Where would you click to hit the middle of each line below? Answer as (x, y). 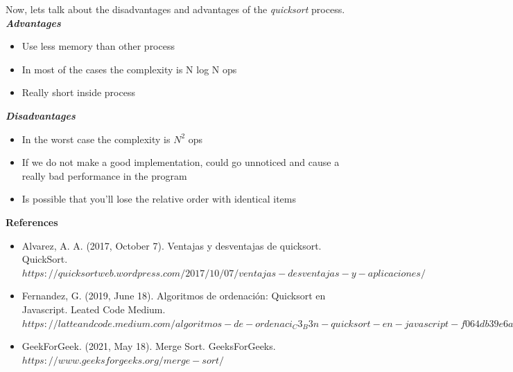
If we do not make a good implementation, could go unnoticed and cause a (181, 162)
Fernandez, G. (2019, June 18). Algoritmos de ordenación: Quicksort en (174, 296)
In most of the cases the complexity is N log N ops (129, 69)
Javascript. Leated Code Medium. (94, 309)
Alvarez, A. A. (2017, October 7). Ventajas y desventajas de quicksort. (172, 245)
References (32, 222)
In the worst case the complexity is (96, 139)
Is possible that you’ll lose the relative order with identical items (159, 199)
